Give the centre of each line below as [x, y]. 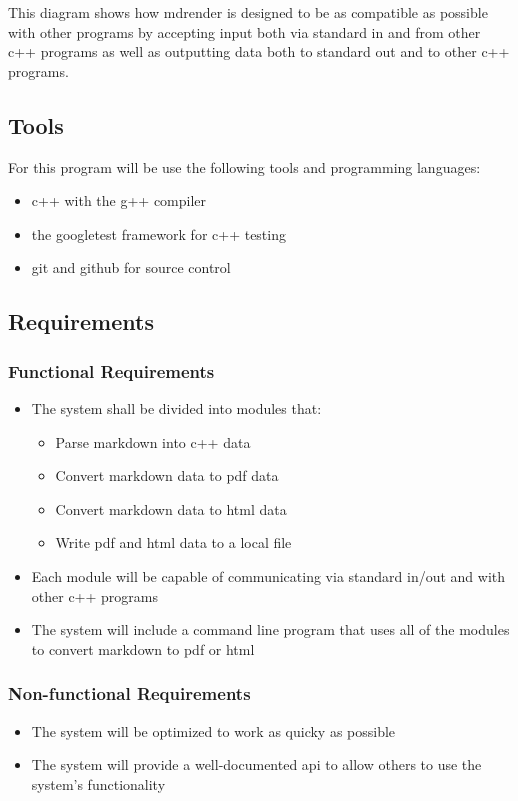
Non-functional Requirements [129, 693]
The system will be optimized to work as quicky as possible [213, 730]
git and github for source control [131, 267]
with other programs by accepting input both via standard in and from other [244, 31]
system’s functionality [98, 783]
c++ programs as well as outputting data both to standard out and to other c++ [259, 51]
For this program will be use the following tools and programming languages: [244, 166]
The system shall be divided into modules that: [176, 407]
